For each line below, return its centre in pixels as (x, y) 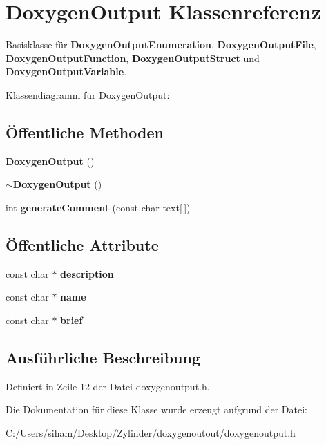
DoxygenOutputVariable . (66, 72)
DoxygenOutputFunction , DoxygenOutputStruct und (133, 58)
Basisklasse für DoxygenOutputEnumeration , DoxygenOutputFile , (161, 45)
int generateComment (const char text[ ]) (98, 207)
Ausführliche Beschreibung (103, 357)
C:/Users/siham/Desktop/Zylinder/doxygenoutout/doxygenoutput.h (151, 432)
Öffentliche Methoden (85, 132)
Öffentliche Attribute (82, 244)
